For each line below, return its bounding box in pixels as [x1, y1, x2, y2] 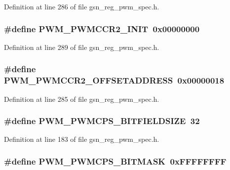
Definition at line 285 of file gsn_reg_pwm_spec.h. [4, 93, 159, 104]
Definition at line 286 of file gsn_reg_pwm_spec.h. [4, 1, 159, 11]
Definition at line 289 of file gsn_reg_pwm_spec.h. [4, 42, 159, 52]
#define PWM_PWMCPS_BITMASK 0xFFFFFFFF [4, 155, 227, 167]
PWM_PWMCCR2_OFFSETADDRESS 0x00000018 [4, 74, 225, 86]
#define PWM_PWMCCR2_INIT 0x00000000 [4, 22, 200, 35]
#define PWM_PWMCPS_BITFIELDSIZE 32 [4, 115, 200, 127]
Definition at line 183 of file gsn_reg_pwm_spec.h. [4, 134, 159, 144]
